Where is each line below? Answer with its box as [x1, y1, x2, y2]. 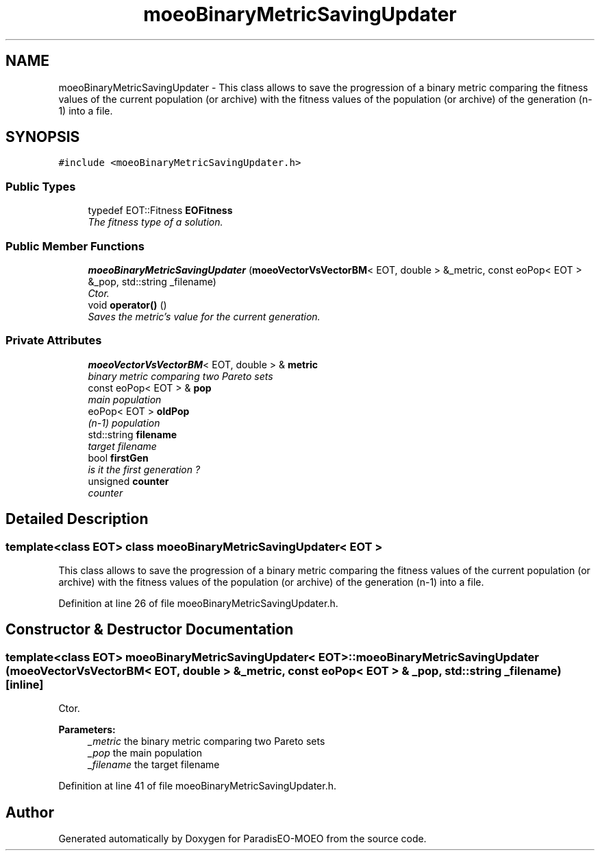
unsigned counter [88, 475, 169, 487]
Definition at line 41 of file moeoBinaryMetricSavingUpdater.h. [58, 780, 337, 792]
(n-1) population [88, 416, 160, 429]
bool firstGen [88, 451, 149, 464]
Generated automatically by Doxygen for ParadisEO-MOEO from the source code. [58, 832, 427, 844]
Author [5, 803, 54, 821]
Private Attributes [5, 333, 102, 348]
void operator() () [88, 298, 167, 311]
